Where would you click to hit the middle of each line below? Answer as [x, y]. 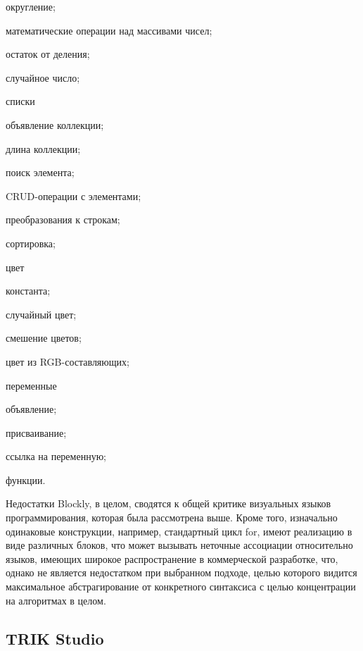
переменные [31, 385]
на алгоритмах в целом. [56, 600]
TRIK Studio [55, 638]
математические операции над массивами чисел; [109, 30]
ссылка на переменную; [56, 456]
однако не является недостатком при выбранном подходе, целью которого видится [181, 572]
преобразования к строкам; [63, 219]
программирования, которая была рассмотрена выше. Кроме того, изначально [172, 517]
